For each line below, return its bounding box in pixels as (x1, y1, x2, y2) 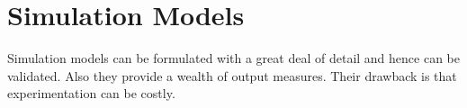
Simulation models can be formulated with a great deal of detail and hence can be (7, 49, 460, 67)
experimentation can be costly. (7, 84, 175, 103)
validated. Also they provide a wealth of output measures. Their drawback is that (7, 66, 457, 85)
